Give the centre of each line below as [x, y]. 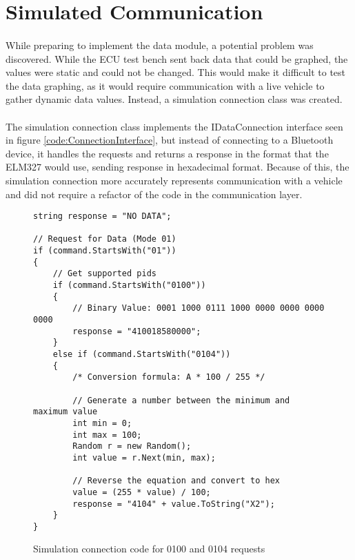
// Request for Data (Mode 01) [105, 239]
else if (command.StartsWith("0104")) [142, 354]
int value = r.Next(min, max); [144, 457]
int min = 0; [102, 423]
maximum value [65, 412]
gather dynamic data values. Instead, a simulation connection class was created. [174, 99]
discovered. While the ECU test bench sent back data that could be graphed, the [177, 58]
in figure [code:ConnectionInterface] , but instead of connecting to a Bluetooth [170, 140]
